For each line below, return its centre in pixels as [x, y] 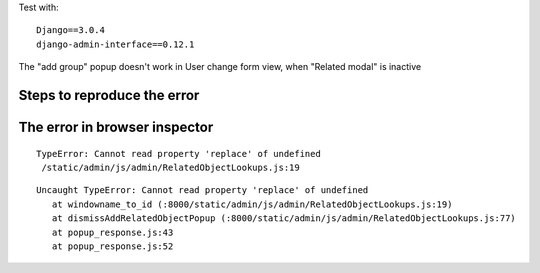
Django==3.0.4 [70, 30]
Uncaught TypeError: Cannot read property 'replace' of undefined [202, 190]
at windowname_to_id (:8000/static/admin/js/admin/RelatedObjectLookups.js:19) [252, 204]
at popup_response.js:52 [112, 246]
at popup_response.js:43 [112, 232]
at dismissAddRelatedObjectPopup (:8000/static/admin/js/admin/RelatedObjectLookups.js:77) [284, 218]
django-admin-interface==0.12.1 [115, 44]
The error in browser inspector [116, 127]
